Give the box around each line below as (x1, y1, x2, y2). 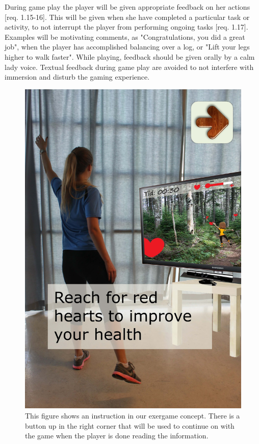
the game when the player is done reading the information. (25, 430, 209, 441)
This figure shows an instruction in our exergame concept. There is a (25, 410, 240, 421)
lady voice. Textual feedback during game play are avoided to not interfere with (5, 61, 254, 72)
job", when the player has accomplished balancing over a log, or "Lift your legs (5, 41, 250, 52)
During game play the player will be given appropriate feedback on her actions (5, 2, 250, 12)
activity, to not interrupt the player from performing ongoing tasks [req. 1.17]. (5, 21, 248, 32)
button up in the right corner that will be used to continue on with (25, 420, 235, 431)
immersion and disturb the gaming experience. (5, 71, 150, 82)
